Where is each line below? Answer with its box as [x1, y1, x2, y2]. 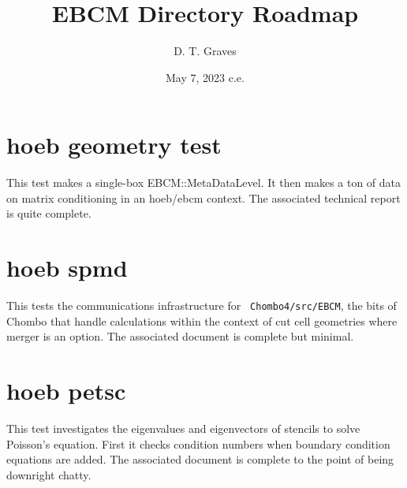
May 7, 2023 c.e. [166, 69, 245, 85]
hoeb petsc [6, 374, 126, 407]
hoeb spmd [6, 251, 128, 284]
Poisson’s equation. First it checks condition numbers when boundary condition [6, 435, 390, 452]
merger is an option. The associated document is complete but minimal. [6, 328, 354, 345]
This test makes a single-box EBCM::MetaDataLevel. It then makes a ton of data [6, 174, 401, 191]
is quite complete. [6, 205, 91, 222]
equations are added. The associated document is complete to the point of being [6, 451, 394, 468]
